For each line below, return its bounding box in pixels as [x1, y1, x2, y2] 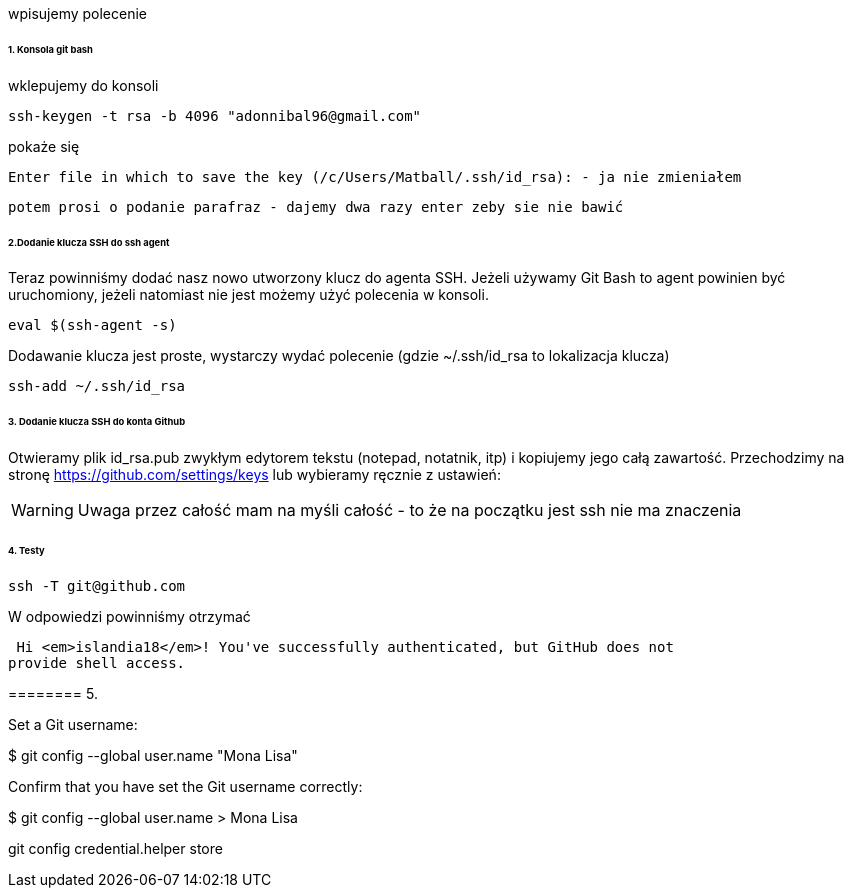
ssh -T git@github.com [8, 577, 186, 594]
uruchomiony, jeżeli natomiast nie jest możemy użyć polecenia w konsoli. [8, 286, 489, 304]
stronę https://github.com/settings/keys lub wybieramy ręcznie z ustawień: [8, 466, 501, 484]
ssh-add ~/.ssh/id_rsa [8, 378, 186, 395]
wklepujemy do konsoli [8, 76, 159, 94]
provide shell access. [8, 654, 186, 671]
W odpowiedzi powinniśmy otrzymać [8, 607, 251, 625]
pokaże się [8, 137, 80, 155]
